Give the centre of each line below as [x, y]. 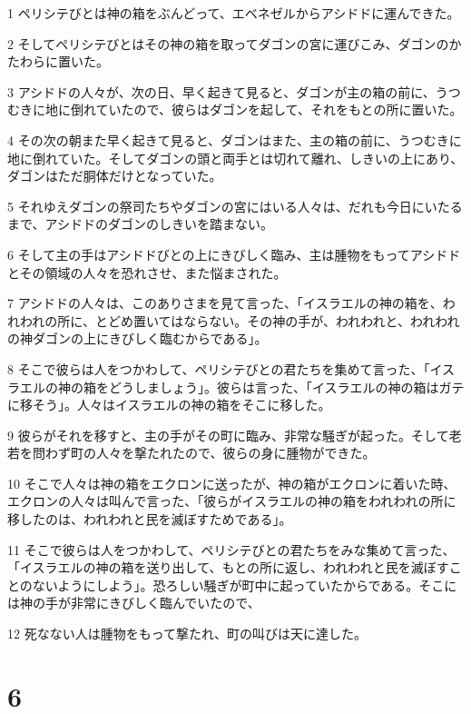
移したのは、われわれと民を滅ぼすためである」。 [150, 519]
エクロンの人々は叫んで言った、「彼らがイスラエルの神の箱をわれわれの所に [232, 501]
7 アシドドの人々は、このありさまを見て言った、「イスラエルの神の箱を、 [225, 303]
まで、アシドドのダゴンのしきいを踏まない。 [140, 224]
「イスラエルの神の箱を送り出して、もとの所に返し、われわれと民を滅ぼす [228, 567]
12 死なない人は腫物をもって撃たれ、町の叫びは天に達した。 [187, 634]
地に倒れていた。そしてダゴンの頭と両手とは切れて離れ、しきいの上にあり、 [235, 158]
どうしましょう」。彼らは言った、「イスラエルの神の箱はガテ [286, 387]
